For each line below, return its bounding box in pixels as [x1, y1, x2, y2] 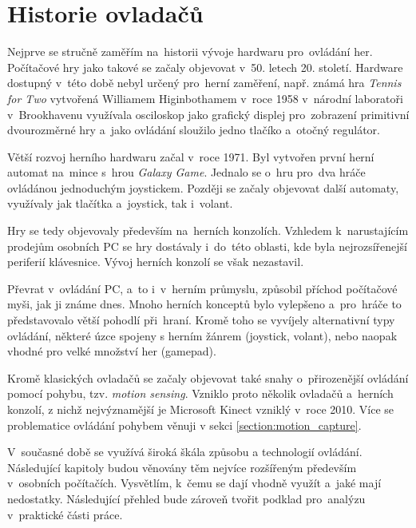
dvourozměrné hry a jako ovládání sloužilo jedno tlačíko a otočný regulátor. [7, 121, 380, 138]
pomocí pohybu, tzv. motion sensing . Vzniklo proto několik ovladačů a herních [7, 385, 394, 402]
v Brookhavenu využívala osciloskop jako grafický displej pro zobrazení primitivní [7, 105, 410, 122]
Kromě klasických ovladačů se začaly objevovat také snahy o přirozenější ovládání [7, 369, 409, 386]
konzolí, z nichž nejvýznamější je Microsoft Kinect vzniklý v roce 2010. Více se [7, 401, 394, 417]
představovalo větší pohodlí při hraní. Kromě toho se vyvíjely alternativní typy [7, 312, 395, 328]
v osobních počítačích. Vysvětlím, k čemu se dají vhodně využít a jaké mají [7, 474, 382, 491]
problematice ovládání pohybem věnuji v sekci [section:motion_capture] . [7, 416, 362, 433]
